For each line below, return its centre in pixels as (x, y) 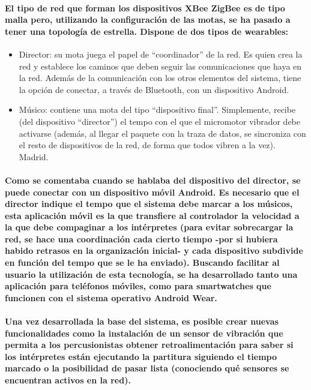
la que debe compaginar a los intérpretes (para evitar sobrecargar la (149, 227)
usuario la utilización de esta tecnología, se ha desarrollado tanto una (151, 274)
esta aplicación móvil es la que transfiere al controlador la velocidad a (152, 215)
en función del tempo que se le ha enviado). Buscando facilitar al (142, 262)
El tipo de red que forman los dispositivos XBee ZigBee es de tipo (145, 7)
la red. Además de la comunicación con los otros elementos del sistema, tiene (160, 78)
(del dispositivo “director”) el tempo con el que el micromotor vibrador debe (160, 121)
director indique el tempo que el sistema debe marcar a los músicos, (149, 204)
